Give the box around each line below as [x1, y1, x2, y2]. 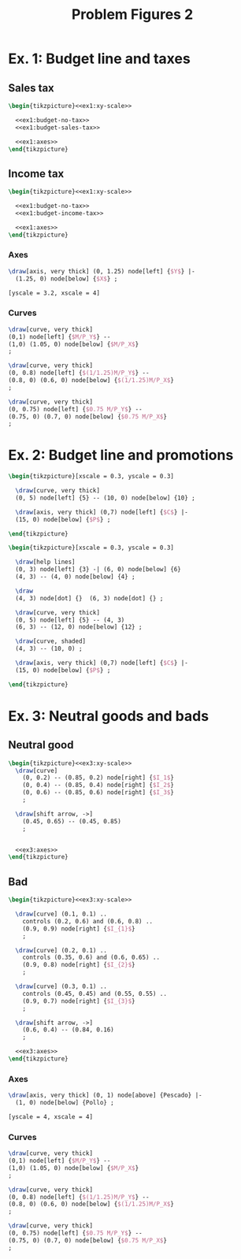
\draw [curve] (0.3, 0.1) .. [15, 982, 108, 990]
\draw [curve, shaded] [15, 637, 87, 645]
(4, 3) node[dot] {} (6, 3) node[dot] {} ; [15, 594, 164, 602]
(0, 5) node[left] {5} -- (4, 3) [15, 616, 125, 624]
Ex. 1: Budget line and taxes [8, 50, 191, 68]
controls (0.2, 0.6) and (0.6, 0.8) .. [22, 917, 154, 925]
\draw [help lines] [15, 558, 76, 566]
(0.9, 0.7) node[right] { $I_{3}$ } [22, 997, 135, 1005]
